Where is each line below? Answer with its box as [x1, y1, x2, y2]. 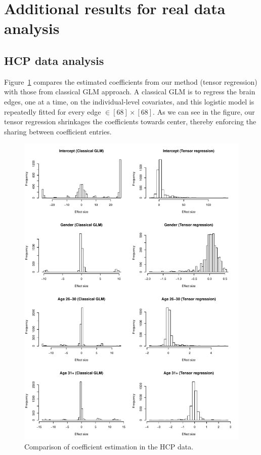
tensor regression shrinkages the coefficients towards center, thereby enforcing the [4, 116, 256, 127]
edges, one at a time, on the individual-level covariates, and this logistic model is [4, 96, 254, 107]
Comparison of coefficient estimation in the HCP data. [24, 441, 194, 452]
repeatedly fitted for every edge [4, 106, 101, 117]
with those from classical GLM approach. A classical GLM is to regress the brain [4, 86, 255, 97]
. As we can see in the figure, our [153, 106, 255, 117]
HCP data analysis [4, 52, 104, 68]
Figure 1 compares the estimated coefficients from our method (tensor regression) [4, 76, 257, 87]
